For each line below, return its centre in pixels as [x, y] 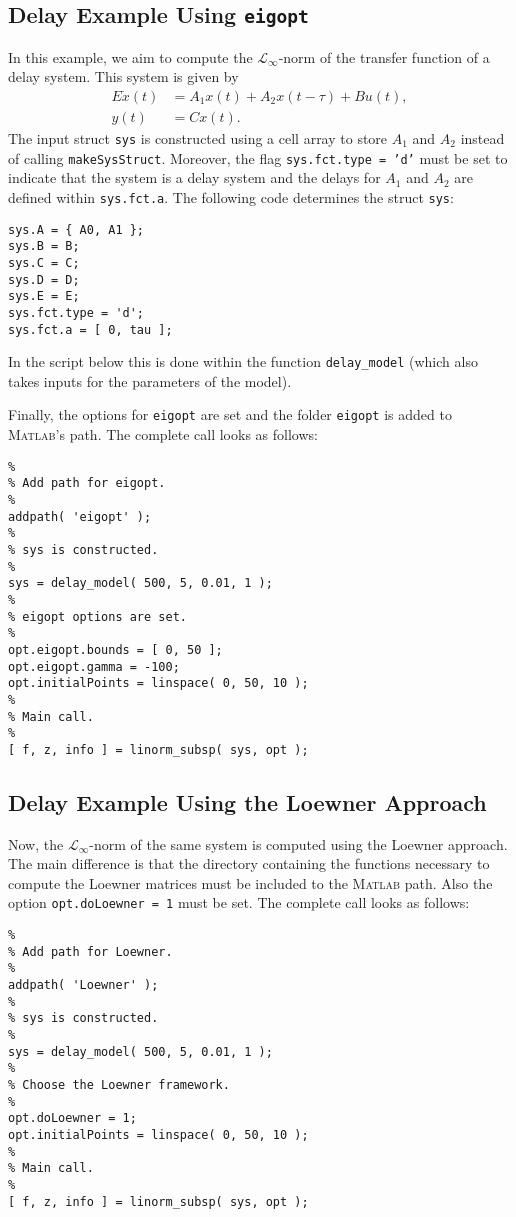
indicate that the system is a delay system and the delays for [194, 177]
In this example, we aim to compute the [130, 56]
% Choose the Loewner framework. [119, 1085]
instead [482, 138]
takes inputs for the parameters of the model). [150, 380]
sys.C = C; [44, 262]
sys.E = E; [44, 296]
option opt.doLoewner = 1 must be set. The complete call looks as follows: [239, 902]
